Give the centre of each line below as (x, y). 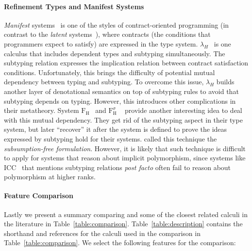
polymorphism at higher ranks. (50, 177)
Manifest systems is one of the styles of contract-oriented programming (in (117, 24)
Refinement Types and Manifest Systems (74, 6)
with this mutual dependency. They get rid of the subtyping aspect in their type (123, 119)
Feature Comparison (39, 196)
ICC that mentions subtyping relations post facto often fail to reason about (118, 167)
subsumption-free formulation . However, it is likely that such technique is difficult (125, 148)
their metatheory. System (42, 110)
